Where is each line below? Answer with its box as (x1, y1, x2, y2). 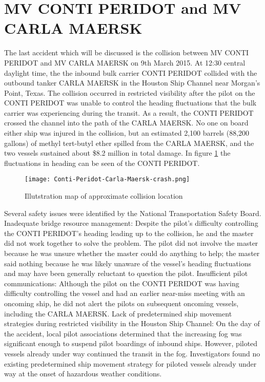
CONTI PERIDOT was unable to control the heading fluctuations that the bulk (4, 97, 257, 108)
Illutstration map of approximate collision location (25, 190, 183, 201)
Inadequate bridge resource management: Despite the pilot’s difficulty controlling (4, 218, 258, 228)
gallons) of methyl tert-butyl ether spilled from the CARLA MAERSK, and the (4, 137, 254, 148)
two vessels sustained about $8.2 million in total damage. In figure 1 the (4, 147, 231, 158)
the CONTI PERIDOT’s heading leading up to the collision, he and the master (4, 227, 254, 238)
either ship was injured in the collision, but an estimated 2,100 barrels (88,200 (4, 128, 250, 138)
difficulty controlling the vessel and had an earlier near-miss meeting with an (4, 288, 245, 299)
